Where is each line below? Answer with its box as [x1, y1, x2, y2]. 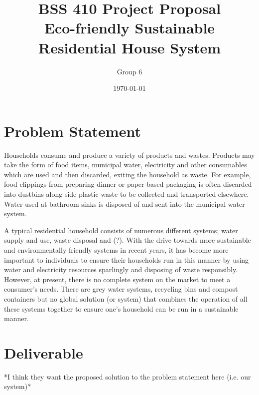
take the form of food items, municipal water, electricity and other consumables [4, 159, 247, 170]
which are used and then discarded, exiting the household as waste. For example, [4, 169, 251, 179]
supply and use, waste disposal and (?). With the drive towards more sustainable [4, 235, 251, 245]
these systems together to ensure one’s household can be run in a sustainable [4, 303, 239, 314]
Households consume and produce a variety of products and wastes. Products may [4, 149, 255, 160]
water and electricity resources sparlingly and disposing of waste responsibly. [4, 264, 238, 275]
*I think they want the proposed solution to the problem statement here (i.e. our [4, 371, 251, 382]
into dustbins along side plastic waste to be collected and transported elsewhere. [4, 189, 249, 199]
